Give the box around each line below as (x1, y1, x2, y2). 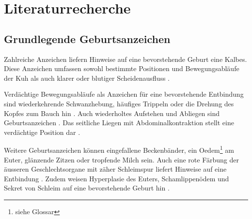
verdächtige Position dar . (4, 127, 80, 137)
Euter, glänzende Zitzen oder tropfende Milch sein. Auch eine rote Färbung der (4, 154, 239, 164)
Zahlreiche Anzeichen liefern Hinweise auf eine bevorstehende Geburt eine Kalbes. (4, 54, 247, 64)
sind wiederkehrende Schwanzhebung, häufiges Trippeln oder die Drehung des (4, 98, 234, 108)
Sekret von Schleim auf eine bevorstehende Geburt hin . (4, 183, 170, 193)
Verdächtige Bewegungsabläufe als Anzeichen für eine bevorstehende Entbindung (4, 89, 244, 99)
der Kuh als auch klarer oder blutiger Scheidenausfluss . (4, 73, 170, 83)
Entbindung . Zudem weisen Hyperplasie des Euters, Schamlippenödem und (4, 173, 229, 183)
